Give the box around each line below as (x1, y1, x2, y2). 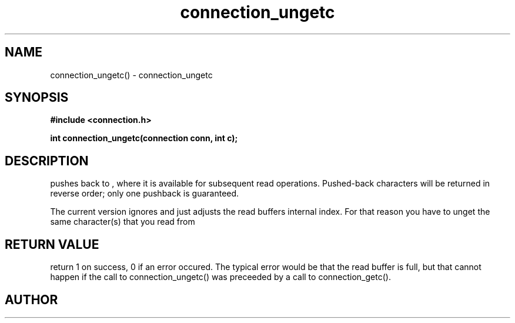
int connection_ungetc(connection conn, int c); (50, 133, 238, 144)
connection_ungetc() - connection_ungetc (50, 69, 213, 80)
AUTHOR (5, 292, 58, 307)
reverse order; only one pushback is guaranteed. (50, 188, 239, 199)
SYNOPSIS (5, 90, 69, 105)
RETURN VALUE (5, 237, 99, 252)
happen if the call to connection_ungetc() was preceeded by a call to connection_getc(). (50, 272, 391, 282)
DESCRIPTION (5, 153, 89, 168)
